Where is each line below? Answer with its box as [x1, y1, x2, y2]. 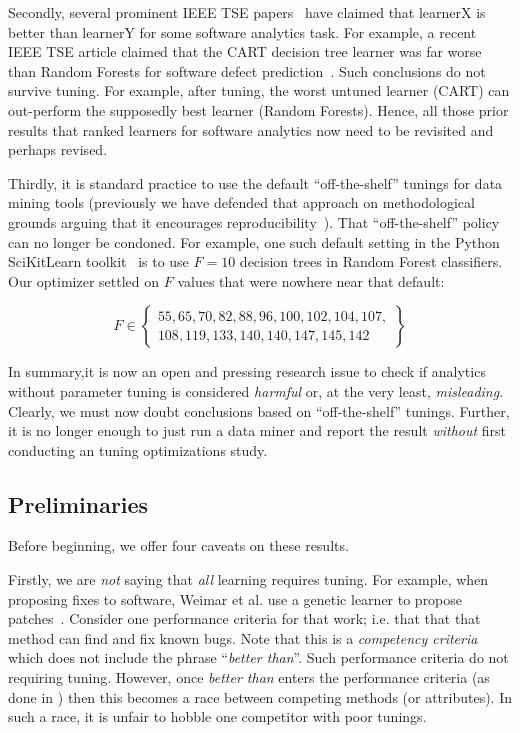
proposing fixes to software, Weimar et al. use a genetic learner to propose [8, 588, 463, 609]
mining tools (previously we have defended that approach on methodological [8, 192, 475, 213]
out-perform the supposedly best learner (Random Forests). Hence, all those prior [8, 99, 509, 120]
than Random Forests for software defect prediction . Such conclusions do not [8, 60, 486, 81]
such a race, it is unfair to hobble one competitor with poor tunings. [8, 706, 427, 727]
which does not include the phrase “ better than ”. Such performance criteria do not [8, 647, 509, 668]
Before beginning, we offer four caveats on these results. [8, 535, 349, 556]
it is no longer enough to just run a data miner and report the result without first [8, 420, 507, 441]
